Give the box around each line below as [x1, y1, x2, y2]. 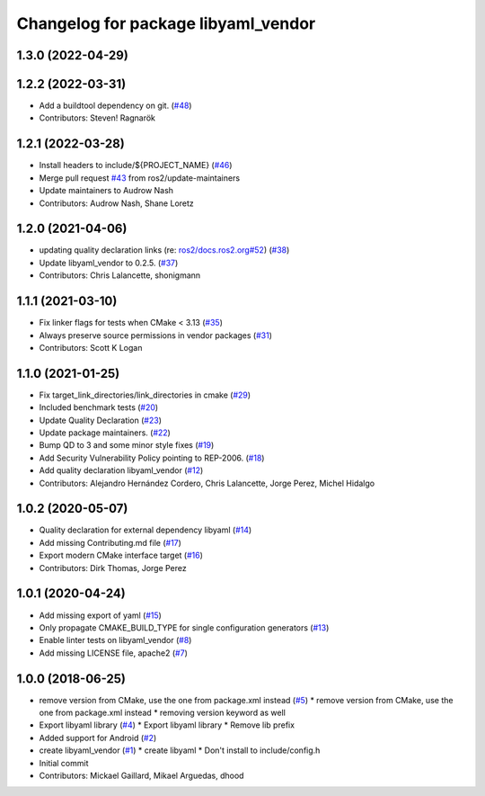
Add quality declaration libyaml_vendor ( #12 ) [39, 465, 204, 476]
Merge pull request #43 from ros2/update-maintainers [39, 172, 241, 183]
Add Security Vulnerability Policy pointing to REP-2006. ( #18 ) [39, 452, 265, 463]
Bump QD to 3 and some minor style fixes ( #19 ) [39, 440, 215, 451]
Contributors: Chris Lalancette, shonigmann [39, 270, 201, 281]
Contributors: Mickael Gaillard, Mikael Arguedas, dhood [39, 770, 244, 781]
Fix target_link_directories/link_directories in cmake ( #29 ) [39, 389, 251, 400]
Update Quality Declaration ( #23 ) [39, 415, 162, 425]
